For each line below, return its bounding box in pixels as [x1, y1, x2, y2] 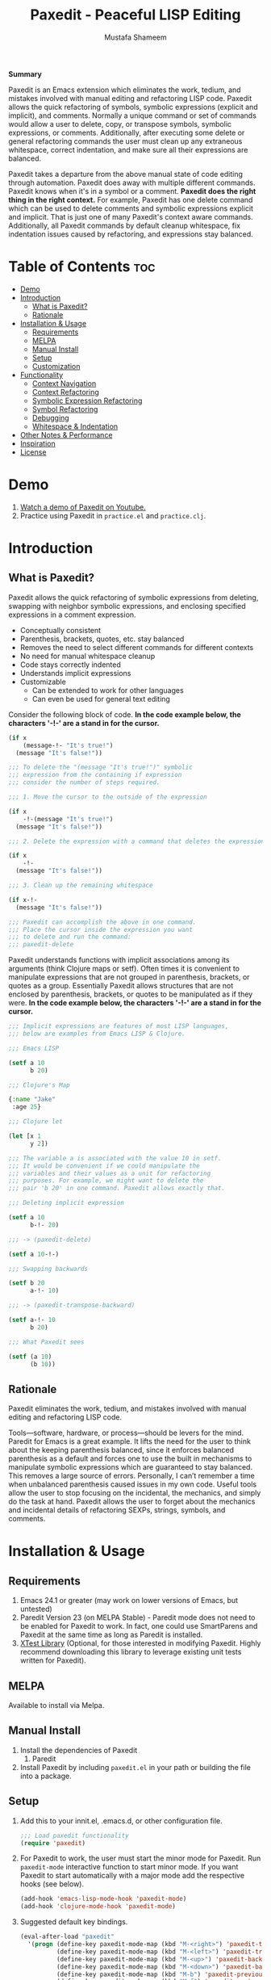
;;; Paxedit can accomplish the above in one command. [8, 918, 197, 926]
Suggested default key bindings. [19, 1917, 128, 1927]
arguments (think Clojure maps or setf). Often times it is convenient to [8, 963, 240, 974]
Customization [31, 361, 81, 371]
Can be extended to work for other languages [31, 685, 184, 695]
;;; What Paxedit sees [8, 1338, 85, 1346]
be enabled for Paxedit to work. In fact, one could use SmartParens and [19, 1621, 258, 1631]
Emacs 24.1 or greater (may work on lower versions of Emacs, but [19, 1596, 239, 1605]
